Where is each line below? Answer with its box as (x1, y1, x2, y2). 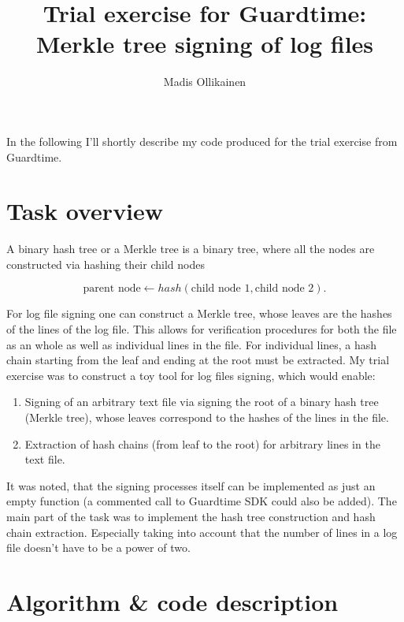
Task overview (6, 195, 164, 227)
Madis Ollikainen (163, 73, 246, 90)
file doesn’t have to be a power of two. (6, 539, 191, 556)
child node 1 (191, 283, 250, 295)
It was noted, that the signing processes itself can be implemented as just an (6, 477, 376, 494)
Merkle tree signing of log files (35, 28, 374, 60)
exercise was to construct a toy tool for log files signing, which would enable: (6, 367, 376, 383)
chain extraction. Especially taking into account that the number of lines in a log (6, 523, 398, 540)
